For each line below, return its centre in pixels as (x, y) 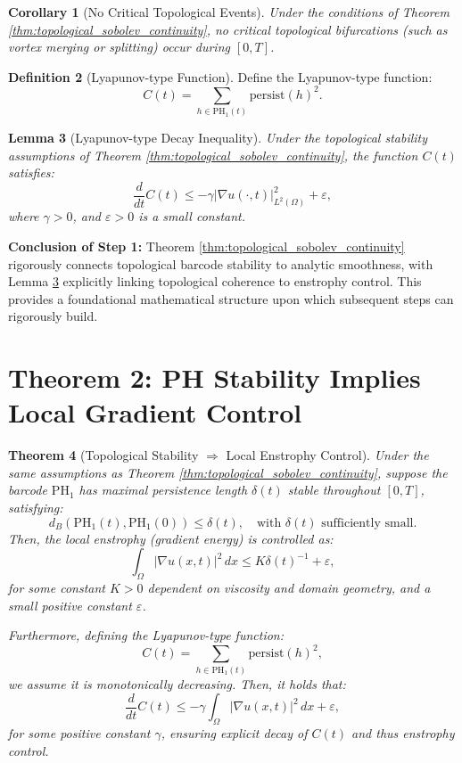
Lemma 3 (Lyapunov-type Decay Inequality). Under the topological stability (218, 138)
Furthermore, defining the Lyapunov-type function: (146, 635)
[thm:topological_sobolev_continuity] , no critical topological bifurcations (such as (228, 29)
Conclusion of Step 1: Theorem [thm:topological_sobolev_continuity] (206, 246)
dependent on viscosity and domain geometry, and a (289, 587)
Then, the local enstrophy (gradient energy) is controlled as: (171, 538)
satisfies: (31, 172)
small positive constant (70, 605)
